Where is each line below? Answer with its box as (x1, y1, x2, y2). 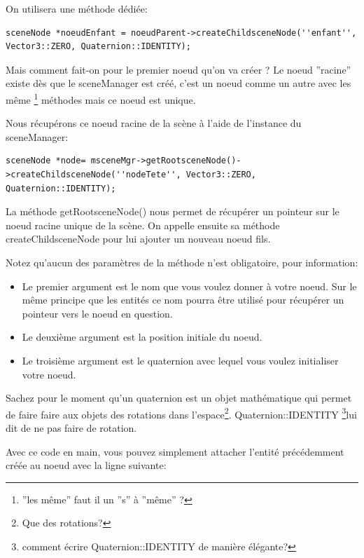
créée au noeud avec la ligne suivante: (6, 458, 167, 472)
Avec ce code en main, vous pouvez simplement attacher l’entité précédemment (6, 444, 344, 458)
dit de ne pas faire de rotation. (6, 420, 137, 435)
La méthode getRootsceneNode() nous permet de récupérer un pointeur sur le (6, 204, 339, 219)
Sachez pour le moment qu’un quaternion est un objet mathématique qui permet (6, 390, 352, 405)
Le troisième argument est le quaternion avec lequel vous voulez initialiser (22, 353, 339, 367)
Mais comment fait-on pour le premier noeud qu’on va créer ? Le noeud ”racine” (6, 62, 351, 76)
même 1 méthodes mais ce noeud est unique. (6, 90, 196, 107)
